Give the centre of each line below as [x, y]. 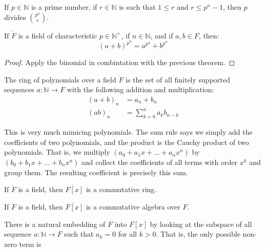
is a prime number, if [64, 7]
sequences [19, 89]
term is [30, 244]
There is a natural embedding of [55, 224]
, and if [162, 35]
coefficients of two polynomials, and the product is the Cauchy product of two [127, 142]
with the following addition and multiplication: [140, 89]
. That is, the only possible [198, 234]
